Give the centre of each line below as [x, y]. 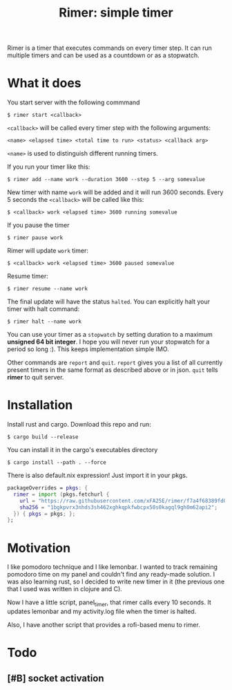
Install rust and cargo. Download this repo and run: [79, 425]
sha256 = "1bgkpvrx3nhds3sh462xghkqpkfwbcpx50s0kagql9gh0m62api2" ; [118, 507]
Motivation [39, 548]
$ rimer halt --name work [44, 322]
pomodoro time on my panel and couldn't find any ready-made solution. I [111, 575]
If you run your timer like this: [49, 167]
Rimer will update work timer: [48, 251]
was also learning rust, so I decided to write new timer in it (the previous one [116, 581]
